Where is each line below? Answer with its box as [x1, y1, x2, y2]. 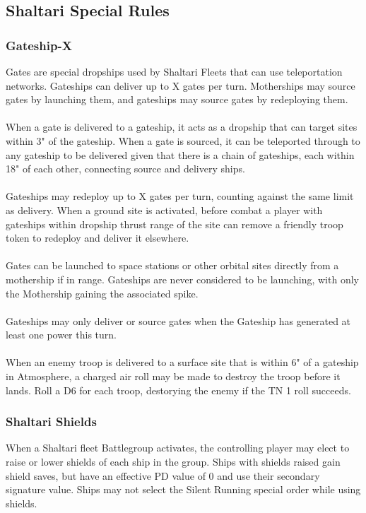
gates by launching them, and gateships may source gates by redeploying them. [6, 92, 348, 107]
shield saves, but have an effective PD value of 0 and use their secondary [6, 468, 320, 483]
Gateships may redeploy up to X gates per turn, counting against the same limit [6, 189, 354, 204]
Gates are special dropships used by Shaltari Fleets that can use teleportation [6, 64, 343, 78]
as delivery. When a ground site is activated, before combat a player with [6, 202, 323, 217]
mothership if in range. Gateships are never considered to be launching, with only [6, 271, 359, 286]
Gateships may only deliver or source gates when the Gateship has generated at [6, 313, 351, 328]
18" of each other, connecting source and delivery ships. [6, 161, 245, 176]
